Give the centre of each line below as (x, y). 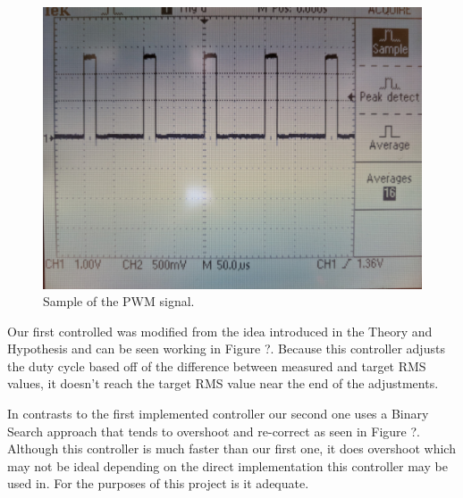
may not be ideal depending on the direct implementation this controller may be (227, 465)
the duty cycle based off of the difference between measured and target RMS (217, 365)
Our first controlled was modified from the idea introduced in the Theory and (220, 331)
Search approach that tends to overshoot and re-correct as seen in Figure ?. (214, 431)
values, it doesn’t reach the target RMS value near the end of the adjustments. (223, 383)
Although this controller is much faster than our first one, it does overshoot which (231, 448)
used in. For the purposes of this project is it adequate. (158, 483)
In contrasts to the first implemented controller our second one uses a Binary (218, 414)
